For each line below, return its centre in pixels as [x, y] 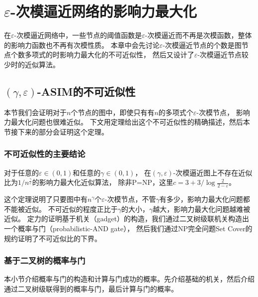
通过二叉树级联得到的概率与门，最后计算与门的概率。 [91, 288]
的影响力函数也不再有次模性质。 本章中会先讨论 [82, 45]
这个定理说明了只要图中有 [46, 199]
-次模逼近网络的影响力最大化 [104, 11]
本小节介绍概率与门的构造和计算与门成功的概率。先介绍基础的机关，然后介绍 [129, 279]
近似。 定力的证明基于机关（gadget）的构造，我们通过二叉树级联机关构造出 [127, 219]
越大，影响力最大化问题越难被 [202, 209]
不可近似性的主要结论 [45, 154]
